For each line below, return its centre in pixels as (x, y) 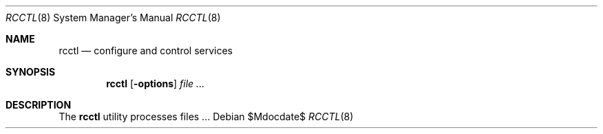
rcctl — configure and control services (146, 51)
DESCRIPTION (39, 105)
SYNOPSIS (31, 72)
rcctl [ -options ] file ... (156, 83)
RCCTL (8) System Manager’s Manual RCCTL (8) (113, 18)
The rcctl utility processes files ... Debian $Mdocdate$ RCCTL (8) (206, 116)
